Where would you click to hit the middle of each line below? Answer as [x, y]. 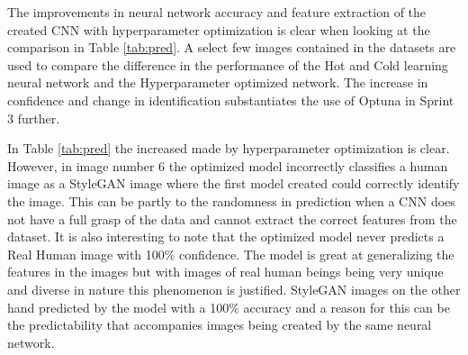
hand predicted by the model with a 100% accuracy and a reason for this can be [229, 307]
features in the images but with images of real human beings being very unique [225, 272]
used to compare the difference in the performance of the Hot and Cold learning [228, 64]
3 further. [34, 118]
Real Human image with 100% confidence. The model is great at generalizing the [231, 254]
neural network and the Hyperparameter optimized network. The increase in [218, 82]
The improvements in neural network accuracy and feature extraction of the [217, 12]
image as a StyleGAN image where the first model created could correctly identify [234, 183]
